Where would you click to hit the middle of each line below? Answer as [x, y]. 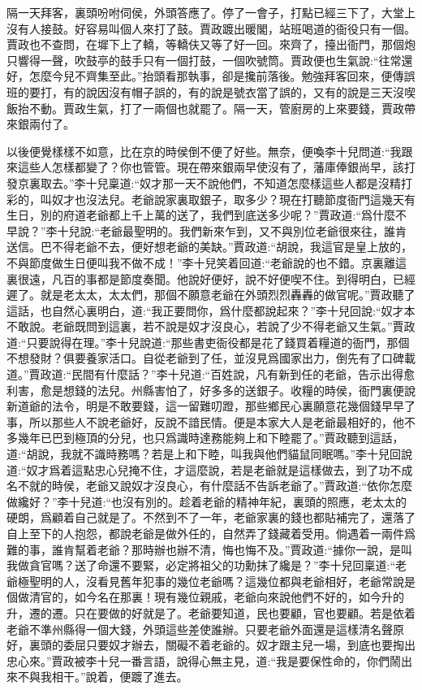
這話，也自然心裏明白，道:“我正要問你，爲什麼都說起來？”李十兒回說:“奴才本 [211, 310]
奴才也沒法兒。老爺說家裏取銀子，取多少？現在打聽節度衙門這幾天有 [233, 199]
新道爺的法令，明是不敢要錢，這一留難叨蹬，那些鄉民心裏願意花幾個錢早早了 [211, 406]
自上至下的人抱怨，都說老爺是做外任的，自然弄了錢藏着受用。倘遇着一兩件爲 [211, 533]
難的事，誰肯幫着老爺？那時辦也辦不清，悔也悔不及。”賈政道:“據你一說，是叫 [210, 549]
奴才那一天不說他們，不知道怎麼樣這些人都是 [259, 182]
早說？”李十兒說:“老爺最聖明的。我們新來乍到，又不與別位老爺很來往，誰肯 [207, 230]
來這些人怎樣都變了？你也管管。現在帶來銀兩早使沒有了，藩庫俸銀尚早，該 [205, 167]
